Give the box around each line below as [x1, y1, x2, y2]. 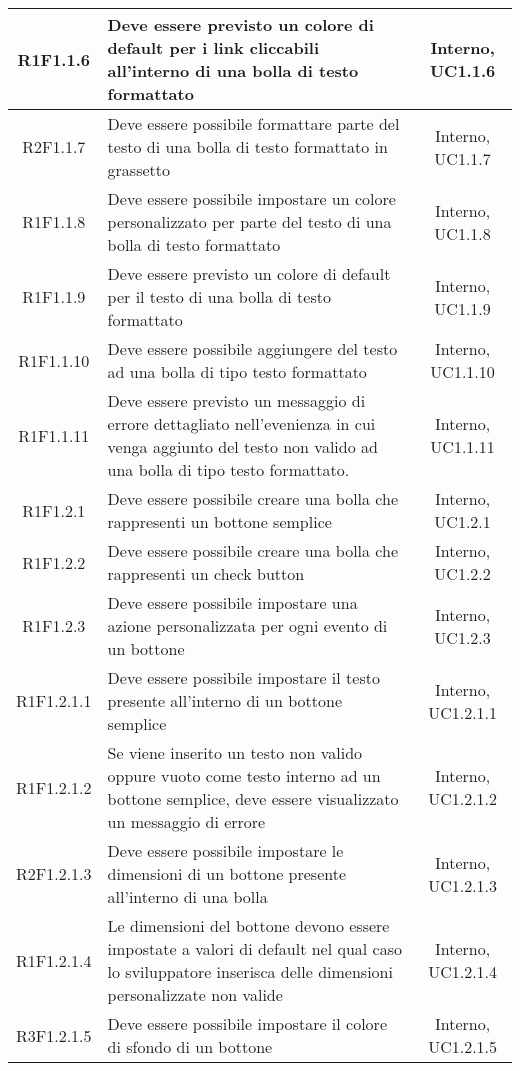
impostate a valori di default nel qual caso [107, 937, 403, 960]
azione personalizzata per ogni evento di [107, 614, 388, 637]
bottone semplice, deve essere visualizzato [107, 787, 399, 810]
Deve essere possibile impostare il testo [107, 666, 380, 689]
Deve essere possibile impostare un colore [107, 187, 396, 210]
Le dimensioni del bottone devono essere [107, 914, 390, 937]
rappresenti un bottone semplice [107, 510, 332, 533]
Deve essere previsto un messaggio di [107, 389, 366, 412]
